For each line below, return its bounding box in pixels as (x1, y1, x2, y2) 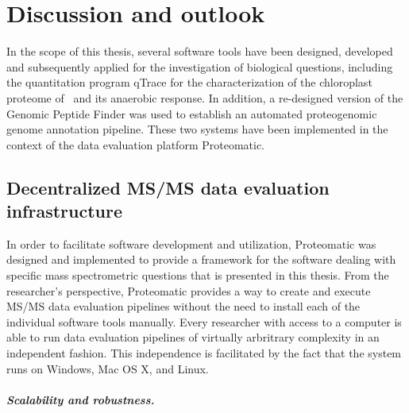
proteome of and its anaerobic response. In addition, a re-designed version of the (6, 89, 403, 106)
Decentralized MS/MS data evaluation (6, 175, 330, 199)
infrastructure (6, 199, 123, 223)
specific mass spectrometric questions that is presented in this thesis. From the (6, 267, 389, 284)
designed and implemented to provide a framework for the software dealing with (6, 251, 396, 268)
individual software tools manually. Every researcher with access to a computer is (6, 313, 402, 330)
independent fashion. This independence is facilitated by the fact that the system (6, 345, 402, 361)
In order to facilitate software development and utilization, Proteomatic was (6, 235, 376, 252)
